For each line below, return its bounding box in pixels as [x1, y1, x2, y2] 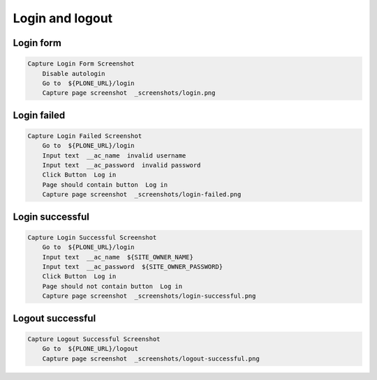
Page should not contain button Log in [42, 282, 183, 290]
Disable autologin [42, 70, 105, 77]
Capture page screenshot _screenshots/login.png [42, 89, 216, 97]
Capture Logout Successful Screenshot [27, 335, 161, 343]
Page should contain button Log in [42, 181, 168, 188]
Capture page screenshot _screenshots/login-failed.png [42, 190, 242, 199]
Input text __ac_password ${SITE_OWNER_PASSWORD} [42, 263, 223, 271]
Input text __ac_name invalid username [42, 151, 186, 160]
